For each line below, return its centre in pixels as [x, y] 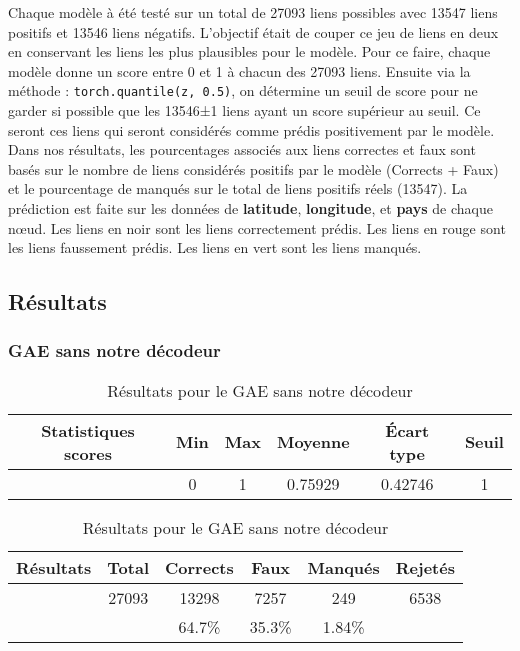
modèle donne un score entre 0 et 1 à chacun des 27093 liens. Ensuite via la [239, 70]
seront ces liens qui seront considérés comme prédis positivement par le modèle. [251, 129]
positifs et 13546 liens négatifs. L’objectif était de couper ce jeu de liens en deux [253, 31]
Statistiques [88, 430]
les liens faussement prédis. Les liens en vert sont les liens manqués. [215, 247]
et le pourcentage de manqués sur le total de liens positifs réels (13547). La [238, 188]
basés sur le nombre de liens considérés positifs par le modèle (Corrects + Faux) [253, 168]
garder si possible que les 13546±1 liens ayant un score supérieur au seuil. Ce [244, 110]
